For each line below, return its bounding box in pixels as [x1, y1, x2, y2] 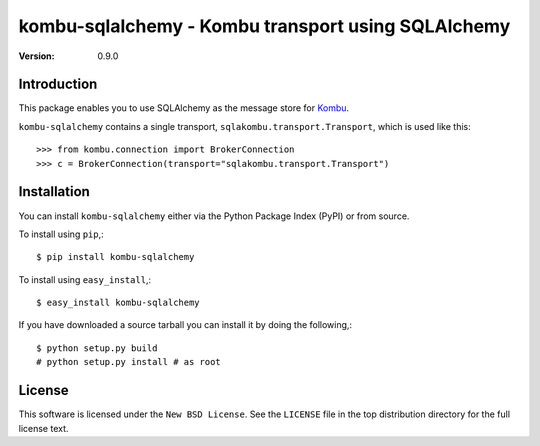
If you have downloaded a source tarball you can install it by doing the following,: [18, 319, 353, 331]
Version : [18, 50, 55, 62]
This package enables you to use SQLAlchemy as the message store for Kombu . [18, 102, 350, 114]
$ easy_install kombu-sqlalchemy [36, 297, 200, 309]
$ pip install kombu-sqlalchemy [36, 251, 195, 263]
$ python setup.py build [36, 342, 158, 354]
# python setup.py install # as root [36, 356, 222, 368]
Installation [18, 183, 90, 200]
